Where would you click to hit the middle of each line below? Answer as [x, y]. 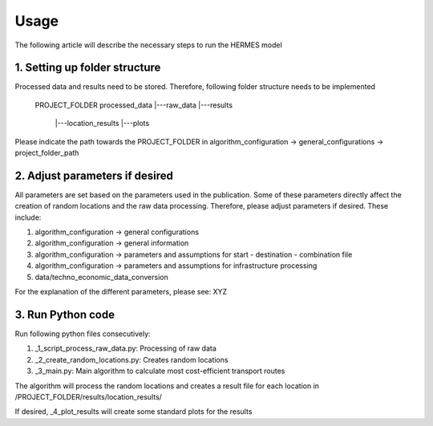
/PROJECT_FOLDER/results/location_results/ [88, 396]
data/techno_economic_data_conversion [101, 277]
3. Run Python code [65, 314]
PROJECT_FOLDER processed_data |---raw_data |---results [134, 105]
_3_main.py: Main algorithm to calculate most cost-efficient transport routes [160, 371]
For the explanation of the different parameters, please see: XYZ [121, 292]
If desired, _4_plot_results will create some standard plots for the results [134, 412]
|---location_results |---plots [102, 124]
